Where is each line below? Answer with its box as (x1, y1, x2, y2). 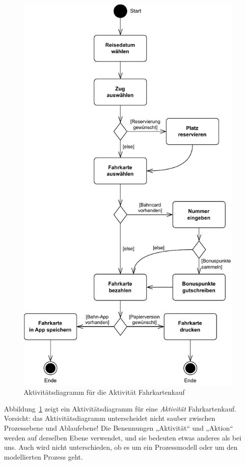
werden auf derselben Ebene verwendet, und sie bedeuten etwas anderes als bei (4, 432, 242, 442)
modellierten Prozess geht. (4, 451, 83, 462)
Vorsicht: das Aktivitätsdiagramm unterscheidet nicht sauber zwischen (4, 413, 216, 423)
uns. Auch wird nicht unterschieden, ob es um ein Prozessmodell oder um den (4, 442, 238, 452)
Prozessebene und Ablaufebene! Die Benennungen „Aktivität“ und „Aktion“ (4, 423, 233, 433)
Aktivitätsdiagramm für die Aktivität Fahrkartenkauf (24, 387, 185, 397)
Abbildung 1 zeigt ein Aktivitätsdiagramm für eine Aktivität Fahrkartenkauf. (4, 403, 237, 413)
